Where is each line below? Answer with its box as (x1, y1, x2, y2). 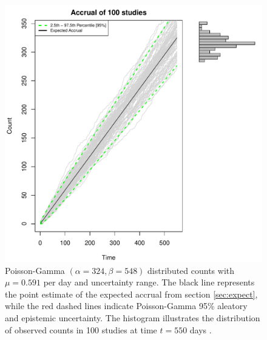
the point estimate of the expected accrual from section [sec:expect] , (5, 287, 258, 300)
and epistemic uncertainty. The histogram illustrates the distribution (5, 311, 260, 324)
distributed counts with (147, 264, 235, 276)
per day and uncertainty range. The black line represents (43, 276, 255, 288)
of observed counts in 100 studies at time (5, 323, 157, 336)
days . (189, 323, 212, 336)
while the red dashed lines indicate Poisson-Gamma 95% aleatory (5, 299, 248, 312)
